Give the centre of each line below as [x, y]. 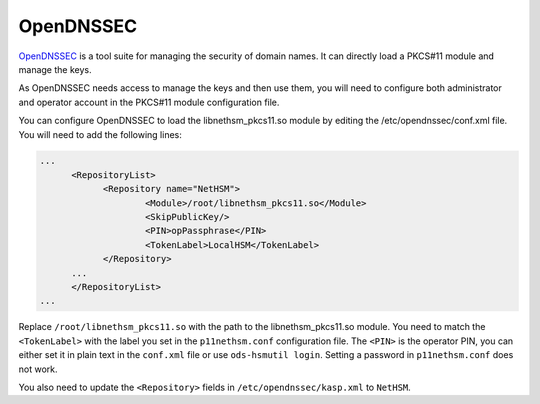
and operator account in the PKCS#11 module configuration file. [149, 102]
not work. [38, 369]
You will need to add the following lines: [100, 134]
